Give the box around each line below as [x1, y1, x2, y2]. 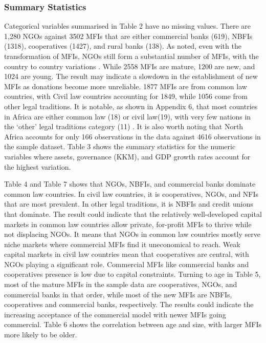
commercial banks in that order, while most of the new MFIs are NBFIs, [4, 289, 232, 299]
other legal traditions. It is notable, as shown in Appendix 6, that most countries [4, 100, 258, 111]
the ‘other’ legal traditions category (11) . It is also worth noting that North [4, 121, 243, 132]
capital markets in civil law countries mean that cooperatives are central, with [4, 249, 249, 259]
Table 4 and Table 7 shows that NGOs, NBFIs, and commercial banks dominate [4, 178, 256, 189]
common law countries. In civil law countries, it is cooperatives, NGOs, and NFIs [4, 188, 259, 199]
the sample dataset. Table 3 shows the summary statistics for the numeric [4, 141, 236, 152]
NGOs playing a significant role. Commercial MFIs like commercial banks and [4, 258, 249, 269]
